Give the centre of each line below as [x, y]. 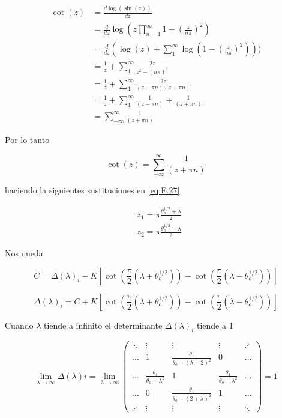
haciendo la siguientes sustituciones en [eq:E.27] [92, 190]
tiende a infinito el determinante [103, 325]
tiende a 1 [215, 325]
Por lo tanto [27, 140]
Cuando [19, 325]
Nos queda [24, 253]
